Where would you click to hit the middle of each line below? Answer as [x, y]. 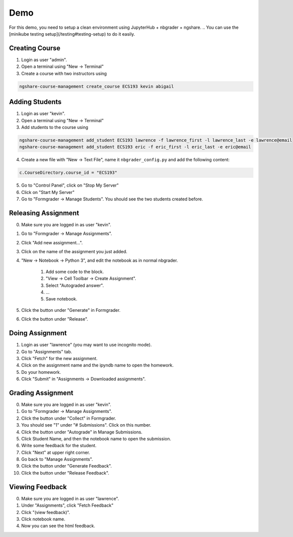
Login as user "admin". [44, 60]
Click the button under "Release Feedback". [65, 473]
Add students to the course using [55, 127]
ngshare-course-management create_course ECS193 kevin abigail [97, 86]
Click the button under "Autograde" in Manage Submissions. [82, 432]
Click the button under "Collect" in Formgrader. [69, 418]
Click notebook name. [43, 519]
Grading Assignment [41, 393]
